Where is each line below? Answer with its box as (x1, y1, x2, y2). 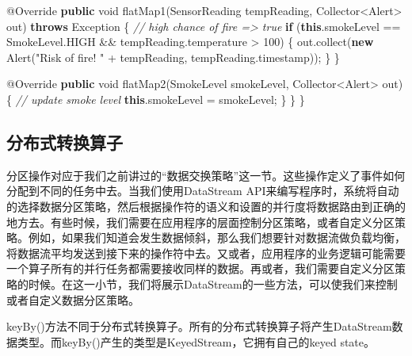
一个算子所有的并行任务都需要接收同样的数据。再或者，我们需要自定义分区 (6, 260, 395, 277)
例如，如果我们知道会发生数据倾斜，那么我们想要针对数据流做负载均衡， (28, 229, 406, 246)
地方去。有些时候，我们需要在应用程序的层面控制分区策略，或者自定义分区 (6, 213, 395, 230)
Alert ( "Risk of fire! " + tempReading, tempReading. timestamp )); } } (6, 48, 340, 65)
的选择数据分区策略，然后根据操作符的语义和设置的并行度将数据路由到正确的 (6, 197, 406, 214)
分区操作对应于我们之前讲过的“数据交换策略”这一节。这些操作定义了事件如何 (6, 167, 406, 183)
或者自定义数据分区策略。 (6, 291, 139, 308)
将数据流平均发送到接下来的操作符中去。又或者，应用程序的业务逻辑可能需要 (6, 244, 406, 261)
